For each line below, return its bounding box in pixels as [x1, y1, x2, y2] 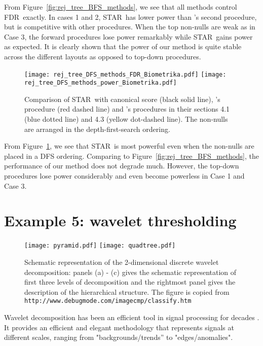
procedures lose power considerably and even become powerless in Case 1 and [4, 170, 245, 181]
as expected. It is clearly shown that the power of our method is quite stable [4, 41, 242, 52]
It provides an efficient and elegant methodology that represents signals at [4, 322, 234, 332]
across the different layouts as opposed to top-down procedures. [4, 51, 201, 61]
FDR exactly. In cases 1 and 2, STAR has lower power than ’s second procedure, [4, 11, 257, 22]
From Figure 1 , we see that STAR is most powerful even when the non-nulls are [4, 141, 254, 151]
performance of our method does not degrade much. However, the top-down [4, 160, 239, 171]
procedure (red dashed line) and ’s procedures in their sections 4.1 [24, 103, 230, 114]
